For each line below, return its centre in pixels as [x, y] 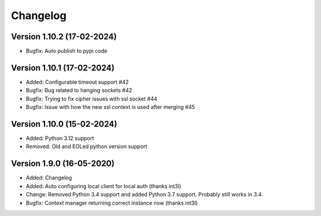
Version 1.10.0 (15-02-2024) [64, 124]
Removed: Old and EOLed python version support [87, 146]
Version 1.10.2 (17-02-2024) [64, 37]
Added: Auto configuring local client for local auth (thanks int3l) [103, 186]
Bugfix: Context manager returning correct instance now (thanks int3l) [112, 203]
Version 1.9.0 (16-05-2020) [63, 164]
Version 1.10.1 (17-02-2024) [63, 68]
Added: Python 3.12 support [60, 138]
